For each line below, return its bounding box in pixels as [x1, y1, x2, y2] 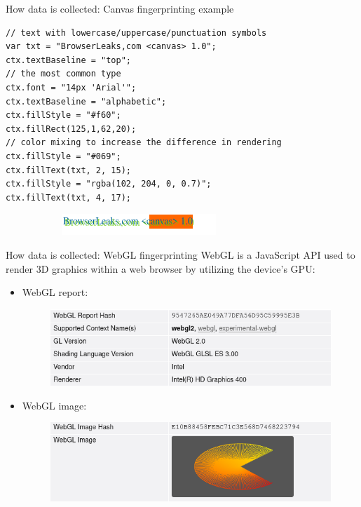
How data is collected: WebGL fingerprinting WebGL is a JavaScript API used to [6, 247, 355, 262]
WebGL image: [22, 398, 87, 412]
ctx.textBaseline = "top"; [6, 55, 131, 65]
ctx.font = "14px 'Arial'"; [6, 82, 137, 93]
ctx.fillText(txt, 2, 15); [6, 165, 131, 175]
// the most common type [6, 69, 121, 79]
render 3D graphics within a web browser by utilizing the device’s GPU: [6, 261, 315, 276]
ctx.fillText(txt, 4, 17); [6, 192, 131, 203]
